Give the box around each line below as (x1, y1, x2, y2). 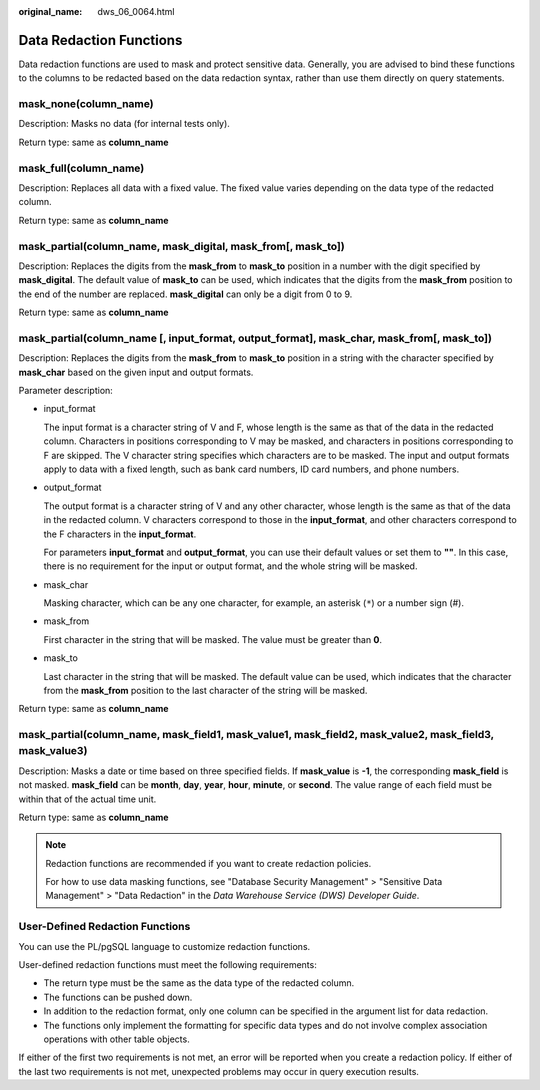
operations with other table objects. (43, 1033, 190, 1045)
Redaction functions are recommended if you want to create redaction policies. (45, 857, 372, 869)
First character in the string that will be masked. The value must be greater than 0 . (43, 633, 383, 645)
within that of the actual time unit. (18, 793, 157, 805)
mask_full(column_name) (18, 161, 145, 175)
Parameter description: (18, 384, 114, 396)
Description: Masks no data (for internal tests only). (18, 118, 230, 130)
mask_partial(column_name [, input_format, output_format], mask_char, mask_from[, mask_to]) (18, 331, 492, 345)
